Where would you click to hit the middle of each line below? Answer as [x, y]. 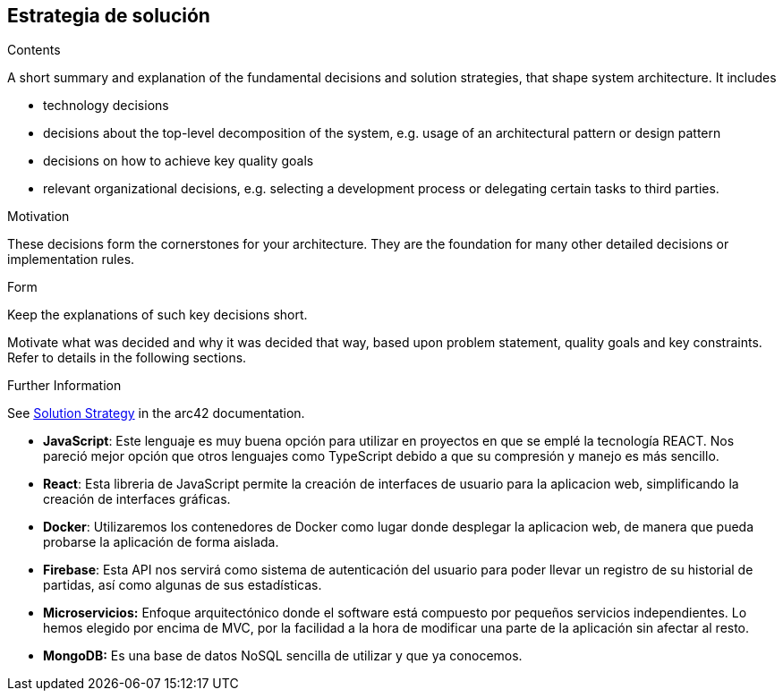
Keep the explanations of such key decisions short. [157, 315]
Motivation [38, 217]
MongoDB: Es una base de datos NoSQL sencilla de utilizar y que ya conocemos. [283, 656]
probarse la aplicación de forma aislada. [161, 542]
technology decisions [106, 106]
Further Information [64, 386]
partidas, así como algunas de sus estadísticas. [183, 585]
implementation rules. [71, 260]
